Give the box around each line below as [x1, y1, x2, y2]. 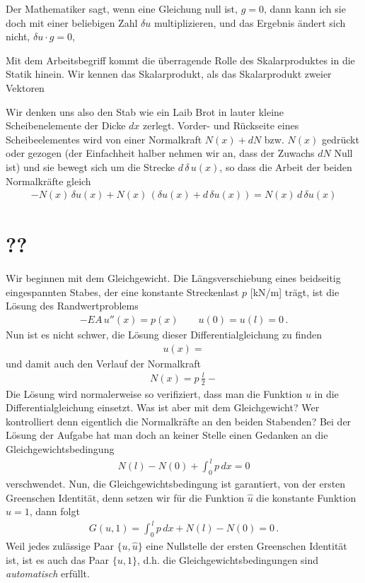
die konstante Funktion [256, 490, 357, 505]
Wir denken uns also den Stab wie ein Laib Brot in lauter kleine [6, 104, 284, 119]
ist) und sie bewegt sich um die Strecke [6, 159, 175, 174]
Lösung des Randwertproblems [6, 298, 139, 313]
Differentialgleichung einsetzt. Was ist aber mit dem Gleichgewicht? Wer [6, 400, 320, 415]
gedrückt [321, 131, 359, 146]
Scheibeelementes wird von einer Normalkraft [6, 131, 202, 146]
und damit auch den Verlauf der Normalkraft [6, 355, 201, 370]
